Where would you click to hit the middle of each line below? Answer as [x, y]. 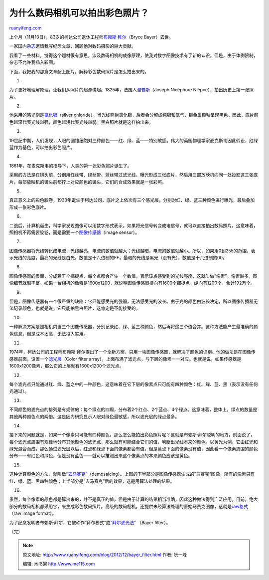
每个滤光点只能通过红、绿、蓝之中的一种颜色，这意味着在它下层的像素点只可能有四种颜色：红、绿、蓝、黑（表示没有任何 [134, 384]
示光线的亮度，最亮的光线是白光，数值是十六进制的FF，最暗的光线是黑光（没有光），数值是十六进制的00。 [118, 258]
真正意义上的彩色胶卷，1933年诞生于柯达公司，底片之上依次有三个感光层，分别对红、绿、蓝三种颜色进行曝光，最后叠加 [132, 200]
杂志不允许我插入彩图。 [33, 62]
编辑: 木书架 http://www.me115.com [59, 564]
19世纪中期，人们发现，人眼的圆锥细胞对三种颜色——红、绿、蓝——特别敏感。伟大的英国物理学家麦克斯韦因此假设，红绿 [134, 140]
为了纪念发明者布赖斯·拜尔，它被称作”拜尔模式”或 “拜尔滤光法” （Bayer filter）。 [90, 522]
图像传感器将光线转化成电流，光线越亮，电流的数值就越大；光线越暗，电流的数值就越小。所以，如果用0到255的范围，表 [132, 251]
